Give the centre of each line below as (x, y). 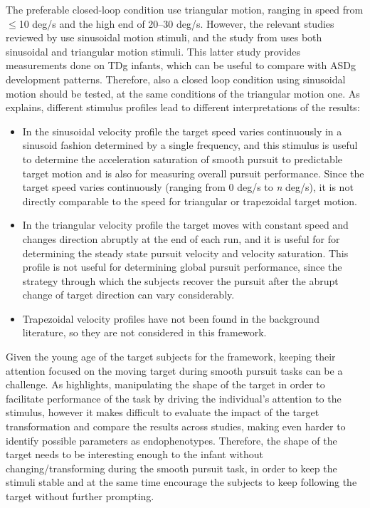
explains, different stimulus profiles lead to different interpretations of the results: (183, 107)
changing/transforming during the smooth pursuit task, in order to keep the (171, 468)
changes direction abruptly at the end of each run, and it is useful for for (181, 238)
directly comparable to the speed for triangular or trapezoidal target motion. (190, 201)
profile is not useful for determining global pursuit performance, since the (182, 267)
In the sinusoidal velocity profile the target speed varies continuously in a (182, 131)
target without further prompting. (80, 496)
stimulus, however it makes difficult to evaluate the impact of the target (163, 412)
